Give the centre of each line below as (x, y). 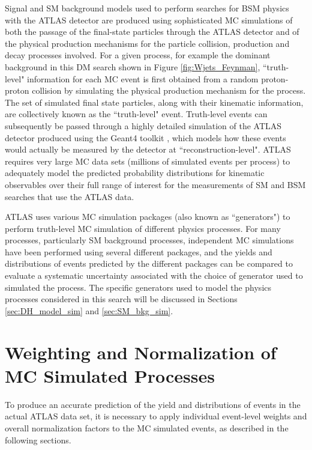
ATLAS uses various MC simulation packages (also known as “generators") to (148, 217)
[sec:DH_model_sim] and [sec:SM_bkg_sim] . (89, 310)
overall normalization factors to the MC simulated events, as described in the (147, 427)
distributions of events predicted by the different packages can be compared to (149, 263)
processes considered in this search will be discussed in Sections (121, 299)
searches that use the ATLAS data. (70, 196)
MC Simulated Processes (110, 375)
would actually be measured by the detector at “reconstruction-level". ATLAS (148, 149)
